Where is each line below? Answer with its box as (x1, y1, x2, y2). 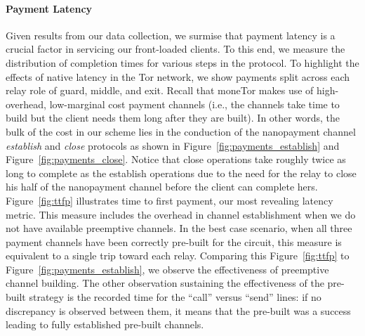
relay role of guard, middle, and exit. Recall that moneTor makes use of (6, 83, 314, 98)
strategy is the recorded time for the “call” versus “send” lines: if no (29, 290, 321, 304)
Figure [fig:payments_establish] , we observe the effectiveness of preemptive (6, 261, 329, 276)
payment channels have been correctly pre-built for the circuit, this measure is (6, 234, 342, 249)
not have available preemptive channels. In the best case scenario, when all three (6, 221, 352, 235)
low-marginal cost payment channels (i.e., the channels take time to (49, 96, 340, 111)
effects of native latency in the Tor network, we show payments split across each (6, 69, 350, 84)
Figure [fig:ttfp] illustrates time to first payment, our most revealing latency (6, 193, 333, 207)
